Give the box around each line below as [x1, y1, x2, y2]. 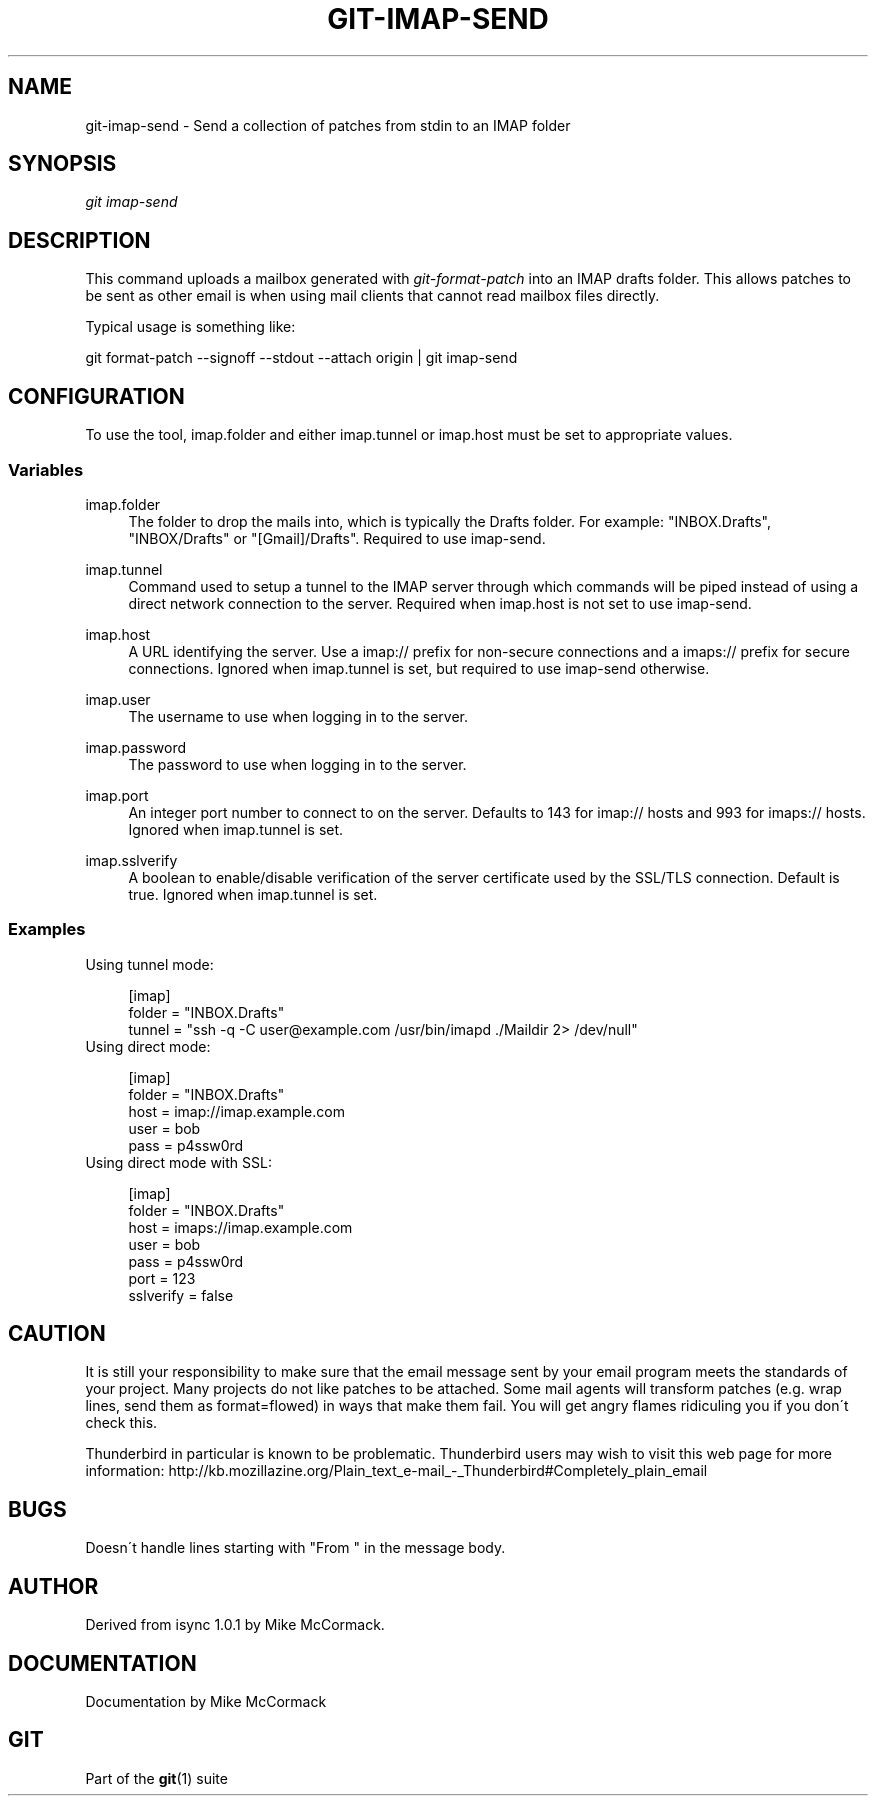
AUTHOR [8, 1573, 99, 1599]
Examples [8, 919, 86, 940]
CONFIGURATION [8, 383, 185, 409]
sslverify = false [128, 1286, 234, 1304]
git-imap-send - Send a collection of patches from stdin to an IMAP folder [85, 116, 571, 134]
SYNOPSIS [8, 151, 117, 177]
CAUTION [8, 1321, 106, 1347]
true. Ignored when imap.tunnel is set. [128, 885, 378, 903]
